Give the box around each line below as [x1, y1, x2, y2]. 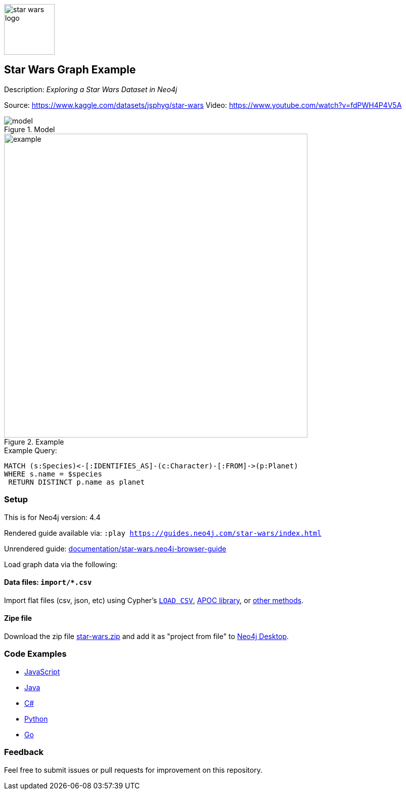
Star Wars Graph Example [4, 63, 136, 76]
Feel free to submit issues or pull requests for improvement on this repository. [4, 765, 262, 774]
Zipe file [4, 614, 32, 623]
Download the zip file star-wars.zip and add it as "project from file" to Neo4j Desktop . [4, 632, 289, 641]
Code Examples [4, 649, 67, 659]
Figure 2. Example [4, 437, 64, 446]
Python [24, 714, 48, 723]
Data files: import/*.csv [4, 578, 92, 587]
